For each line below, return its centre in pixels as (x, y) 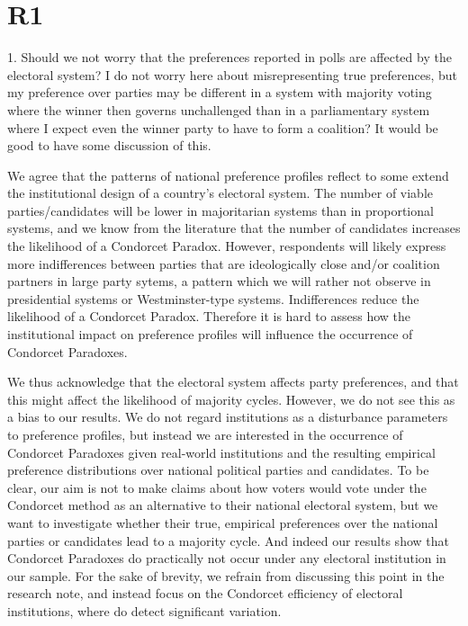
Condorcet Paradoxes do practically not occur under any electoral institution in (227, 558)
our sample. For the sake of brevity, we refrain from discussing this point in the (226, 575)
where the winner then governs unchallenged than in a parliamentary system (219, 109)
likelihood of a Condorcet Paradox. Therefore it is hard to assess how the (209, 316)
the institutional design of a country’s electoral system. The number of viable (220, 193)
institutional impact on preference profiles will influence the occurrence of (210, 334)
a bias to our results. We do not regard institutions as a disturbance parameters (228, 417)
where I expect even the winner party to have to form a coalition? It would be (223, 127)
